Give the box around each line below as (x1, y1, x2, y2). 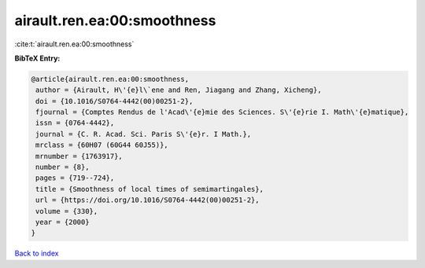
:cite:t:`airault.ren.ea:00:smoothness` (14, 39, 135, 49)
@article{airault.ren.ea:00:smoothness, (31, 75, 189, 83)
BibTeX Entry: (14, 53, 61, 63)
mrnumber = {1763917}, (35, 152, 124, 160)
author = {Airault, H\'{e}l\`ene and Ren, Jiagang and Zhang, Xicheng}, (35, 86, 322, 94)
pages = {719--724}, (35, 174, 115, 182)
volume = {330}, (35, 207, 98, 215)
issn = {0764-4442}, (35, 119, 115, 127)
